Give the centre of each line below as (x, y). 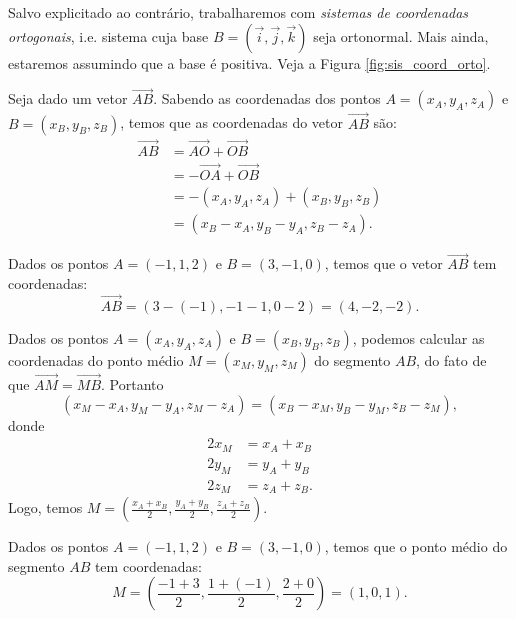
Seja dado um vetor (68, 98)
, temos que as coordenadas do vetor (232, 122)
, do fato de (451, 359)
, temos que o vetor (383, 263)
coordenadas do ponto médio (96, 359)
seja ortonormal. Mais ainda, (401, 35)
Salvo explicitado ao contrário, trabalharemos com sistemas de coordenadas (238, 12)
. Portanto (132, 384)
